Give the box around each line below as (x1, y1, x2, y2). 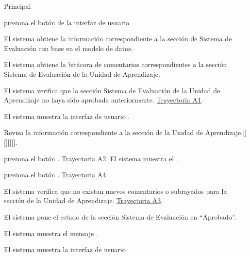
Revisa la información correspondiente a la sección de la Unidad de (4, 127, 203, 137)
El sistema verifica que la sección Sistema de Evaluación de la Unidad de (4, 85, 220, 95)
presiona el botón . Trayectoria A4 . (4, 170, 108, 180)
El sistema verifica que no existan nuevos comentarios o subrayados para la (4, 186, 227, 196)
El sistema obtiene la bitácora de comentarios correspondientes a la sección (4, 59, 227, 69)
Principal (4, 1, 31, 11)
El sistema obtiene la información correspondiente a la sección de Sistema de (4, 34, 232, 44)
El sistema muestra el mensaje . (4, 228, 98, 238)
